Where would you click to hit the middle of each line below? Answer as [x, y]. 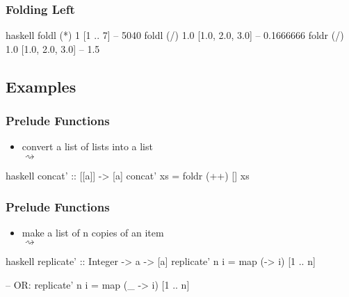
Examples [41, 86]
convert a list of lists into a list [87, 146]
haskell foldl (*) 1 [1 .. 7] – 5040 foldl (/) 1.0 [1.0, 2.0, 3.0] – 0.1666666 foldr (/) [175, 35]
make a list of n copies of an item [93, 232]
